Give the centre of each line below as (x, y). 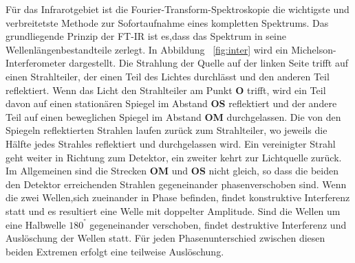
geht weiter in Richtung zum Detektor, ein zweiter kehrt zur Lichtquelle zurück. (174, 157)
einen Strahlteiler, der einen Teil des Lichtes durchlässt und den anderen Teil (168, 76)
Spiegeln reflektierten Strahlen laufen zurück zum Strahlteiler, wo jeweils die (166, 130)
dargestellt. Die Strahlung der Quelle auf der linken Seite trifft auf (209, 63)
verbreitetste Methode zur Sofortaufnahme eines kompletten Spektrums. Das (167, 22)
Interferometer (36, 63)
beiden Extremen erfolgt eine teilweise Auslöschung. (115, 251)
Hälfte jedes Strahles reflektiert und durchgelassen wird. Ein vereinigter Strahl (171, 143)
